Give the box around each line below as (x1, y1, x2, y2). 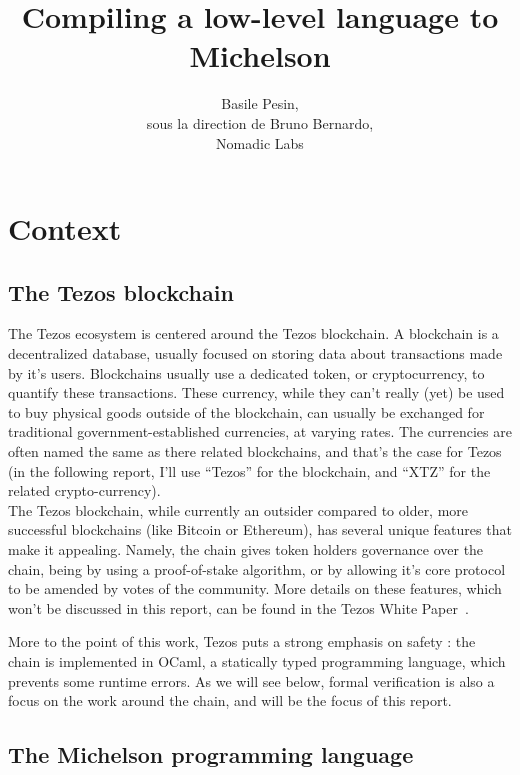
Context (8, 208, 122, 249)
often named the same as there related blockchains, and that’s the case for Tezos (8, 441, 502, 462)
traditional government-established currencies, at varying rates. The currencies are (8, 421, 512, 442)
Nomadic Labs (216, 132, 304, 153)
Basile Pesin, (221, 93, 299, 114)
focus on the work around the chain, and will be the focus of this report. (8, 690, 452, 711)
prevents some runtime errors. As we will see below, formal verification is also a (8, 670, 495, 691)
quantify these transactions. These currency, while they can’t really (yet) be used (8, 382, 505, 403)
